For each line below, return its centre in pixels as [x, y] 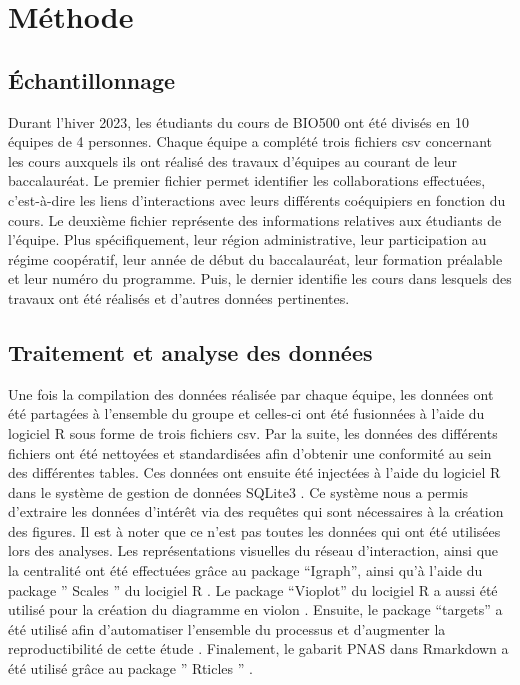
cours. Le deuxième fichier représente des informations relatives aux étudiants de [255, 219]
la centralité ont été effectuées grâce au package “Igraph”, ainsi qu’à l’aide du [245, 570]
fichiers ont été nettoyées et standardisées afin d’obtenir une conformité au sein [250, 452]
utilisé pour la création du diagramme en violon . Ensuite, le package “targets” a [255, 609]
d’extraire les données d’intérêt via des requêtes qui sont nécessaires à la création [256, 511]
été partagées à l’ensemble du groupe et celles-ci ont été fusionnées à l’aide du [246, 413]
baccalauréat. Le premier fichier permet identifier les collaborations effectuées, [247, 180]
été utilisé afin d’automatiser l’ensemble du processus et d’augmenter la [227, 628]
